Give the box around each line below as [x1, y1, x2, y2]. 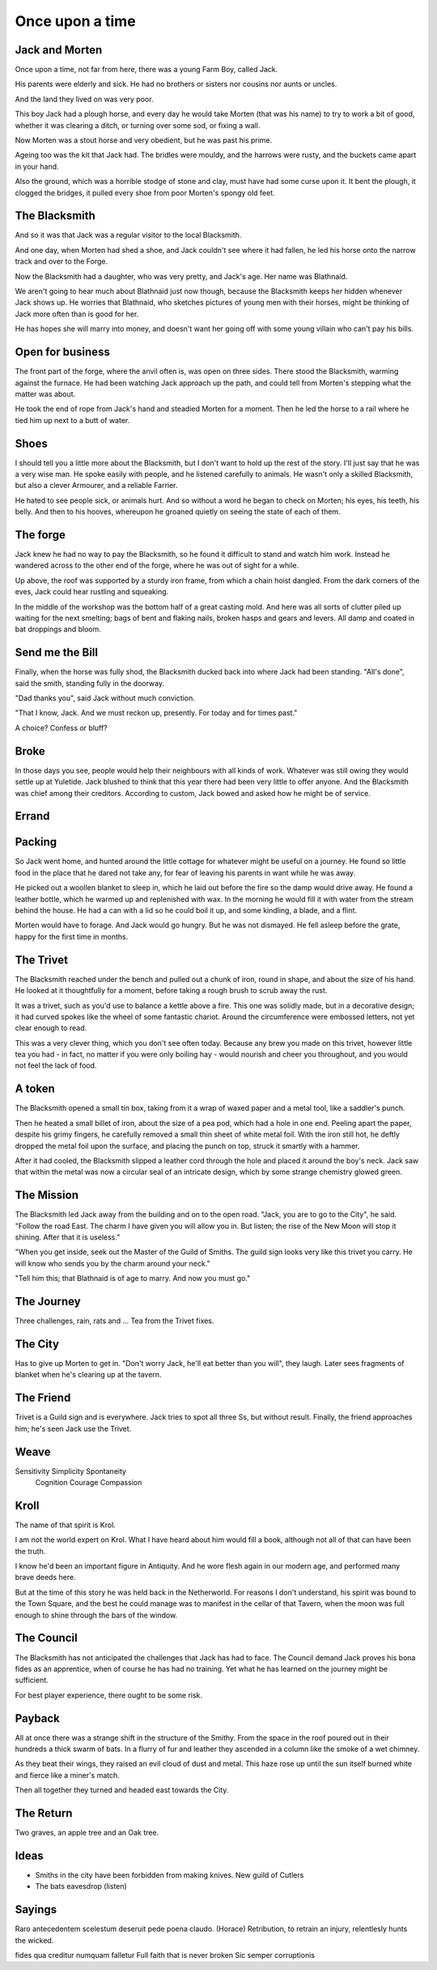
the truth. [15, 1546, 46, 1556]
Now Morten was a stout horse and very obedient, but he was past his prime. [15, 135, 273, 145]
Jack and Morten [15, 43, 103, 57]
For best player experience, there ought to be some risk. [15, 1690, 202, 1700]
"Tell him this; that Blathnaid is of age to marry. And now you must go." [15, 1274, 251, 1283]
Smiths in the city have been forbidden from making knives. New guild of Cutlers [35, 1869, 304, 1880]
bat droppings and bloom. [15, 624, 101, 634]
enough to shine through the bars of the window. [15, 1610, 178, 1620]
